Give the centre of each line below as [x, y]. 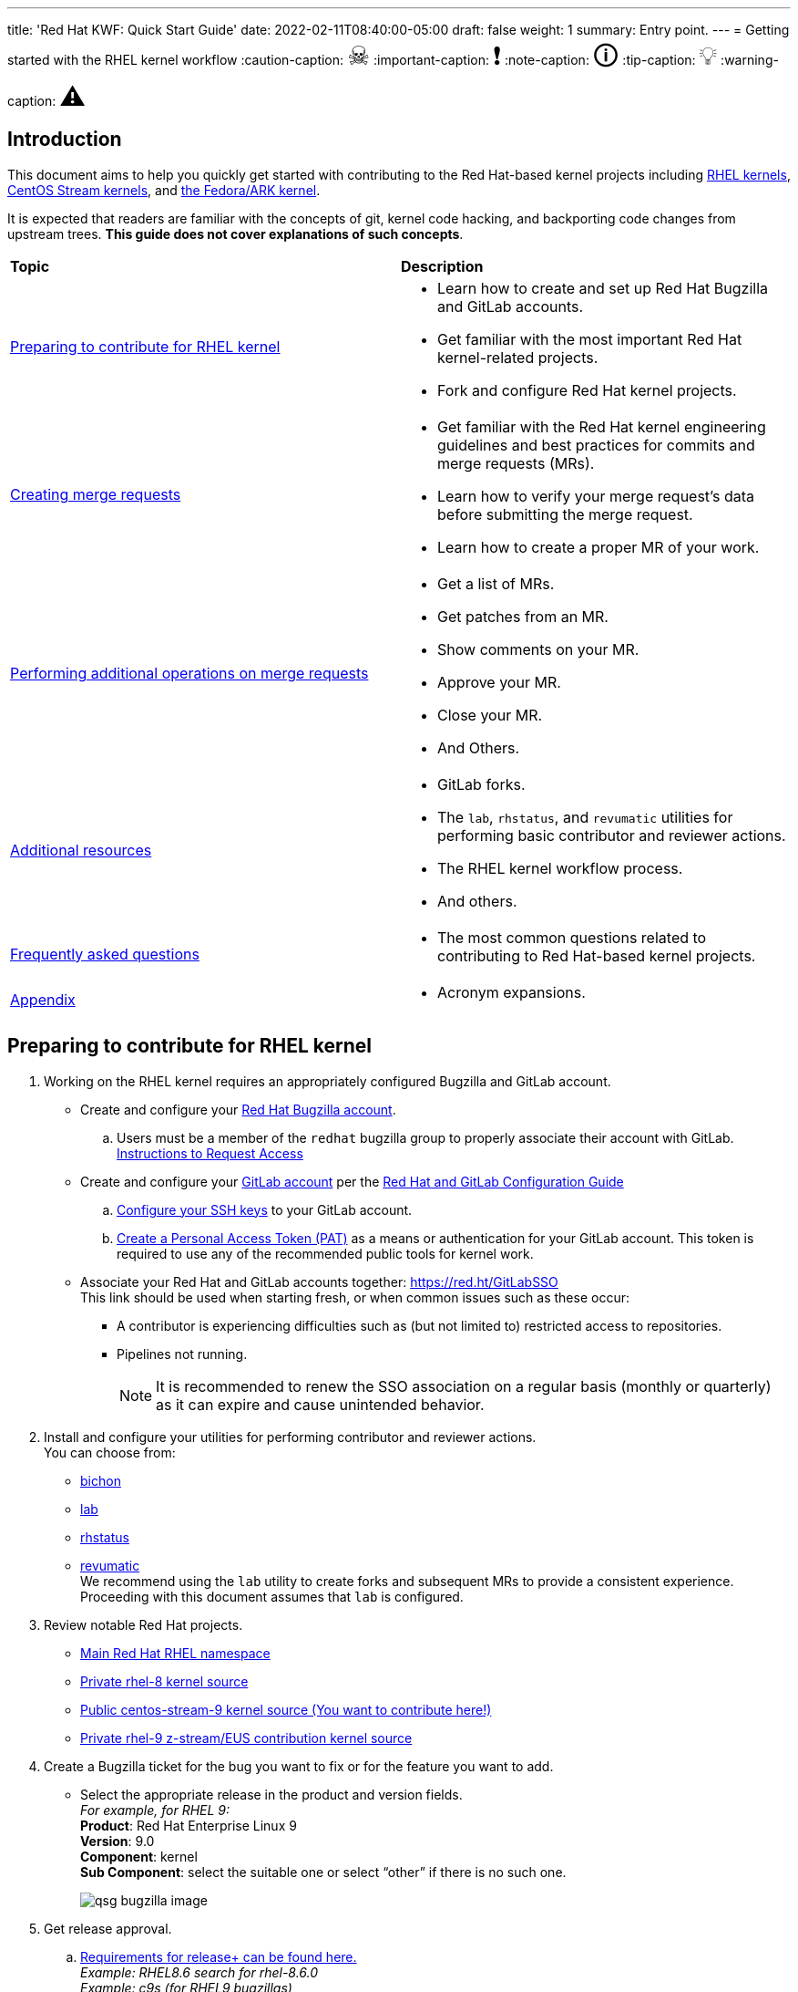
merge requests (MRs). [516, 463]
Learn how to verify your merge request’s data [596, 496]
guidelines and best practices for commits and [596, 445]
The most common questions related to [572, 937]
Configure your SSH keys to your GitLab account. [265, 1209]
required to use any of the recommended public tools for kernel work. [325, 1253]
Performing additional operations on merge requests [189, 673]
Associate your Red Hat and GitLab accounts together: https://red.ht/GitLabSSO [319, 1281]
